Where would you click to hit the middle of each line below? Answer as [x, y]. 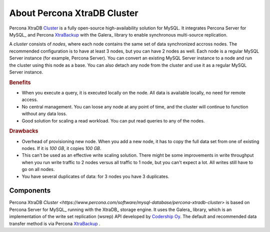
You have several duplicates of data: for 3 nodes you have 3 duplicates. [95, 176]
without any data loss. [44, 114]
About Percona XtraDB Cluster [74, 13]
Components [30, 191]
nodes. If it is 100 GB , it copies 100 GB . [61, 148]
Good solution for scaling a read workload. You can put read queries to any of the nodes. [113, 120]
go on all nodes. [38, 169]
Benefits [20, 82]
